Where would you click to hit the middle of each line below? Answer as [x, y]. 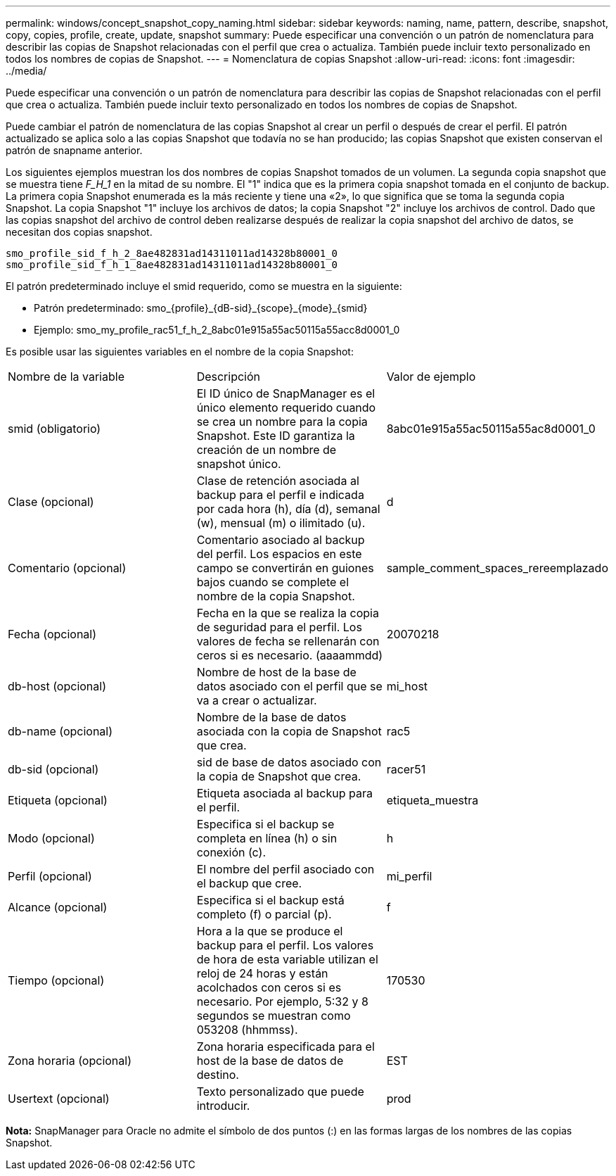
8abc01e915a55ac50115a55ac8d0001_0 [491, 429]
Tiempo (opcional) [56, 980]
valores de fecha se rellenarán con [288, 641]
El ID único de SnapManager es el [286, 393]
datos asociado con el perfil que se [289, 686]
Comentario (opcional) [67, 568]
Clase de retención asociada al [278, 481]
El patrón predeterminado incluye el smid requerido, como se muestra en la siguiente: [204, 286]
